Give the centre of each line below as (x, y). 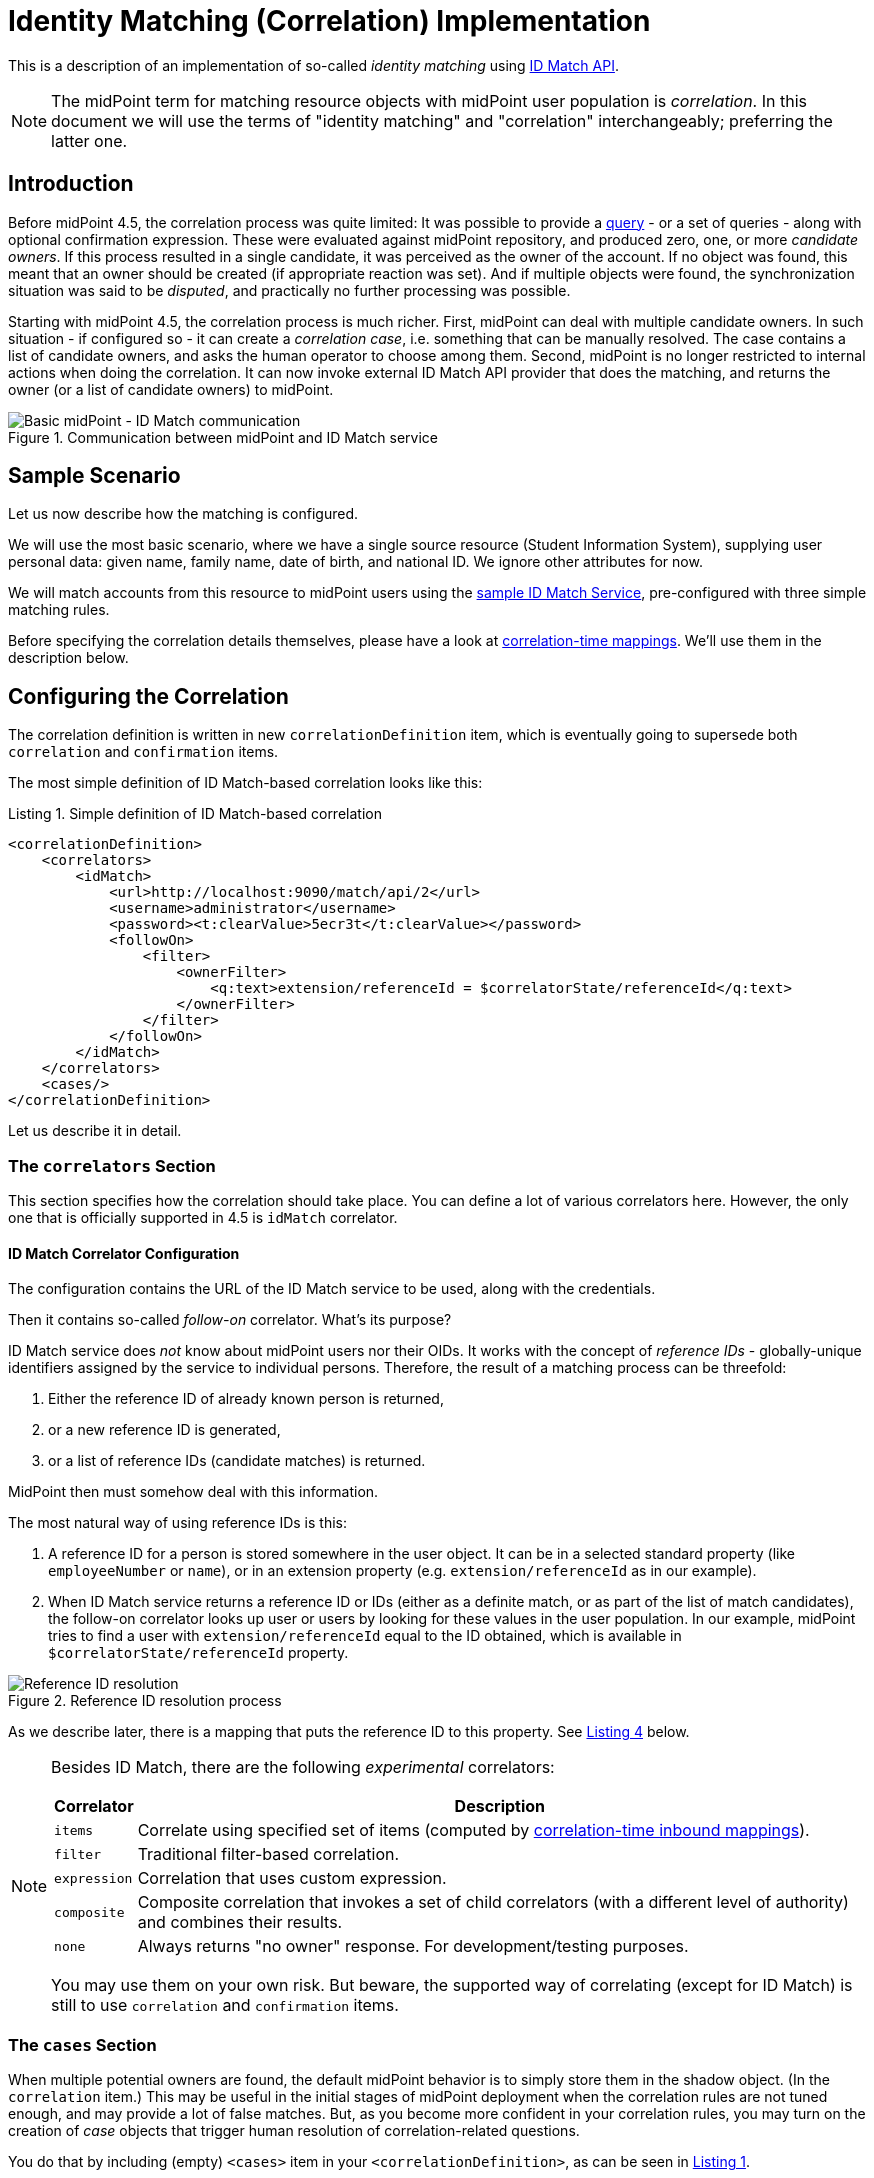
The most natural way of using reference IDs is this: (178, 1523)
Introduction (71, 184)
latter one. (89, 140)
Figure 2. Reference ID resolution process (145, 1701)
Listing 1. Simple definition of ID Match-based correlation (195, 814)
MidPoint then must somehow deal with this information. (193, 1492)
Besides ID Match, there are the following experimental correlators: (303, 1767)
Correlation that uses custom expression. (292, 1878)
